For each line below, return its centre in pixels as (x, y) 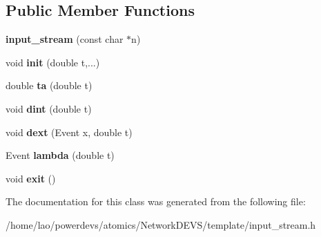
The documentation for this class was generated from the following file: (156, 201)
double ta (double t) (49, 85)
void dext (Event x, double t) (69, 132)
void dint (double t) (49, 108)
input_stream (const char (65, 39)
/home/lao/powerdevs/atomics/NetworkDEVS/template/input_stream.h (161, 224)
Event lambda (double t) (60, 155)
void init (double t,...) (53, 62)
